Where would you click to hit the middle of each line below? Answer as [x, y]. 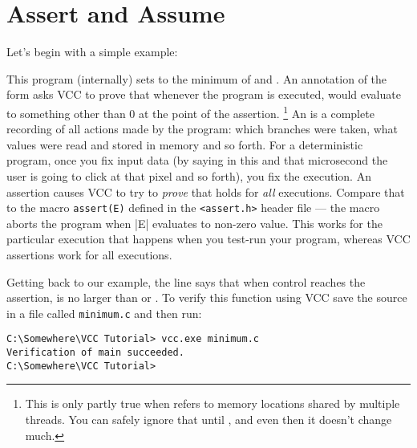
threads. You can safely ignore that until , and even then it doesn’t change [208, 419]
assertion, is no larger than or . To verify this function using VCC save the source [207, 297]
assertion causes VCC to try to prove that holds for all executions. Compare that [206, 191]
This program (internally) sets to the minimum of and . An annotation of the [197, 78]
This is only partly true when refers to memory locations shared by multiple [213, 403]
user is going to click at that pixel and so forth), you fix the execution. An [189, 175]
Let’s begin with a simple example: [92, 52]
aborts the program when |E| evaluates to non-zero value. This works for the [194, 223]
